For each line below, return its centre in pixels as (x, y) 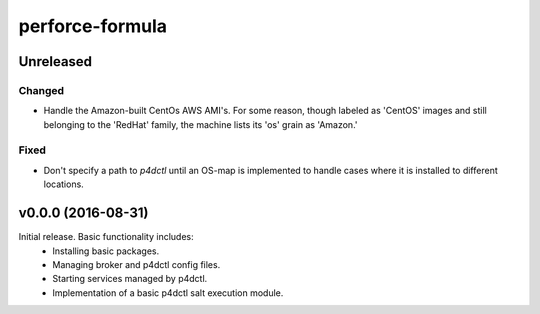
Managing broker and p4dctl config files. (136, 264)
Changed (41, 90)
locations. (63, 184)
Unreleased (55, 61)
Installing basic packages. (106, 251)
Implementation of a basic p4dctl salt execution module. (168, 292)
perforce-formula (93, 26)
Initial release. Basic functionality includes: (106, 237)
